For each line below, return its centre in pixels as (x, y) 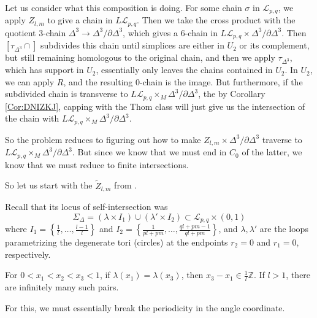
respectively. (28, 254)
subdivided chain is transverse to (67, 94)
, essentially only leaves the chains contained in (184, 70)
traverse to (282, 139)
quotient (21, 32)
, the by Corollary (232, 94)
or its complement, (274, 45)
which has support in (44, 70)
